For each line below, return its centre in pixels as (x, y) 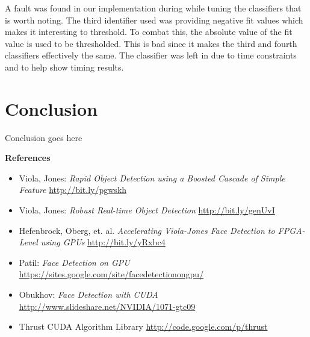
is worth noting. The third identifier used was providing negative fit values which (154, 20)
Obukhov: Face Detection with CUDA (88, 294)
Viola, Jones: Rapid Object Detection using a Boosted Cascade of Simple (152, 178)
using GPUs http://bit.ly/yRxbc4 (103, 242)
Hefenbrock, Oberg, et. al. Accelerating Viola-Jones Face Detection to (147, 230)
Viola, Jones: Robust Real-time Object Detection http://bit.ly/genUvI (147, 210)
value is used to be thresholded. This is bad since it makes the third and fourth (151, 43)
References (28, 158)
